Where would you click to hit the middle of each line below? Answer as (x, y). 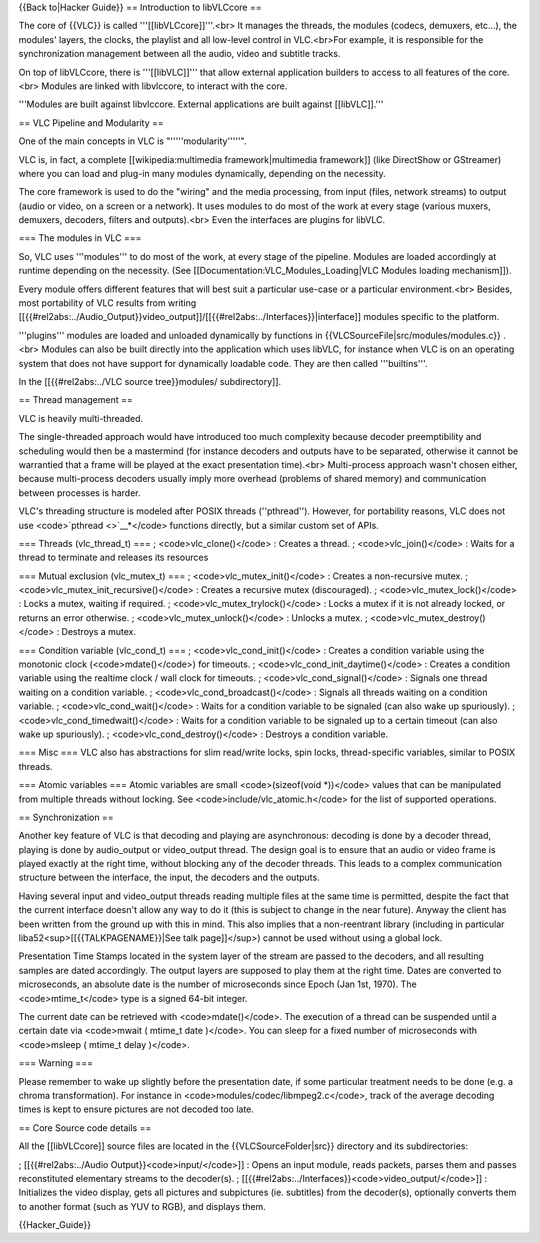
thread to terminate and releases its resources (113, 557)
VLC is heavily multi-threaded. (81, 418)
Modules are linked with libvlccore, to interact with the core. (164, 86)
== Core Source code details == (85, 1127)
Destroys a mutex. (99, 632)
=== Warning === (56, 1063)
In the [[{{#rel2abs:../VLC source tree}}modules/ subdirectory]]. (150, 381)
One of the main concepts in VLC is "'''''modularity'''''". (132, 141)
